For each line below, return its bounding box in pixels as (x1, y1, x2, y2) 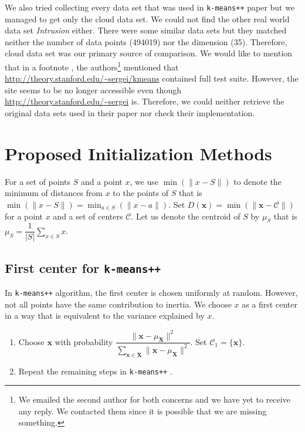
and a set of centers (53, 210, 123, 222)
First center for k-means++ (5, 258, 161, 276)
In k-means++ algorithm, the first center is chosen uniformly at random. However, (5, 286, 298, 299)
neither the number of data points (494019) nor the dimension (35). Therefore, (5, 35, 287, 48)
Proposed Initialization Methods (5, 141, 272, 165)
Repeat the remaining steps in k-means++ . (18, 365, 172, 377)
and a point (80, 175, 123, 187)
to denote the (233, 175, 282, 187)
